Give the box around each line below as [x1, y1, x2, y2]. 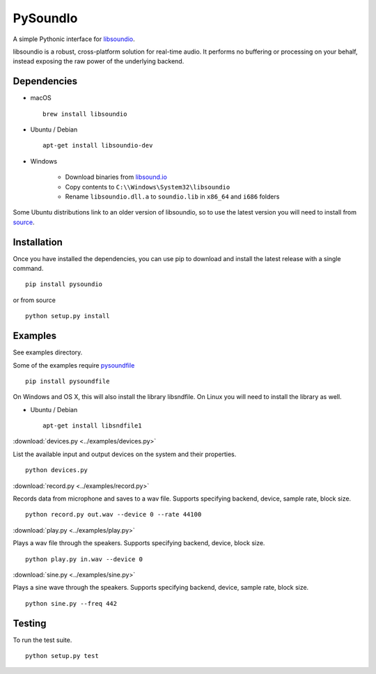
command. [13, 265, 44, 273]
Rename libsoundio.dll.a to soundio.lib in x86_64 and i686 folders [65, 192, 280, 201]
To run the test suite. [13, 636, 72, 644]
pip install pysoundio [25, 281, 103, 288]
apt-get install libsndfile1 [42, 422, 142, 430]
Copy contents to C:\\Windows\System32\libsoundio [65, 182, 230, 191]
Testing [13, 617, 47, 629]
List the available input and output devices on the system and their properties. [13, 450, 237, 458]
